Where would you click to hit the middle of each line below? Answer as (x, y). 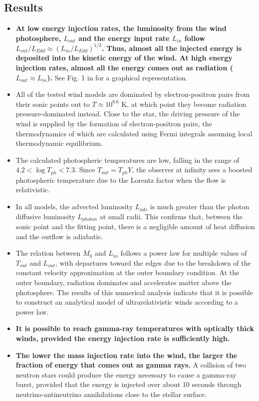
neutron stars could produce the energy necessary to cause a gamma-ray (126, 374)
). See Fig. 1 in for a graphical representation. (117, 77)
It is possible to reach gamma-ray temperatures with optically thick (135, 328)
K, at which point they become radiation (184, 104)
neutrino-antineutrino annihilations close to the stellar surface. (111, 394)
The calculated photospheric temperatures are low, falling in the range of (128, 160)
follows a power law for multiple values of (184, 253)
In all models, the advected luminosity (74, 206)
